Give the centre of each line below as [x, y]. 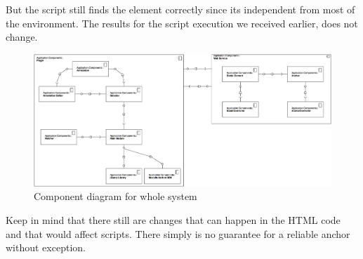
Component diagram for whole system [115, 196]
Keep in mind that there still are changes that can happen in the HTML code [173, 219]
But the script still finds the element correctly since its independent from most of [180, 9]
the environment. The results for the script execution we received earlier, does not [182, 23]
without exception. [46, 247]
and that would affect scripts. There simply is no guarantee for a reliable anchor [178, 233]
